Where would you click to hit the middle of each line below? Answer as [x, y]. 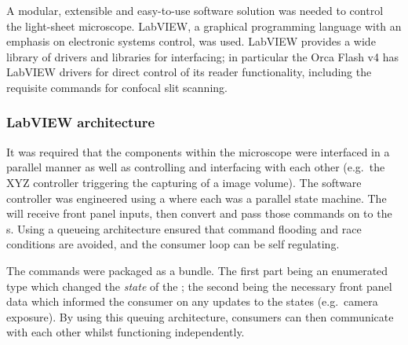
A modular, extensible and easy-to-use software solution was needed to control [195, 10]
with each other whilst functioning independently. [126, 332]
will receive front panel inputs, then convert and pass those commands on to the [199, 213]
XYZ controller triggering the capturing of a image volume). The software [184, 182]
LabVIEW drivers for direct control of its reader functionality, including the [189, 72]
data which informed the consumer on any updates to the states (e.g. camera [192, 301]
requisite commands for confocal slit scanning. [117, 87]
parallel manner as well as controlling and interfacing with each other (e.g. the [196, 167]
